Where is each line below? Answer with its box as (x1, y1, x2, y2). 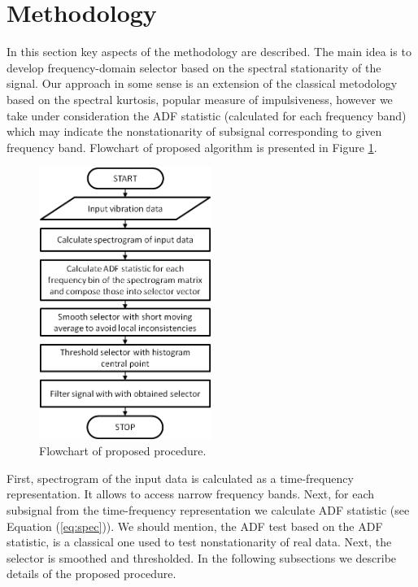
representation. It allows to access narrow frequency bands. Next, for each (7, 485, 375, 502)
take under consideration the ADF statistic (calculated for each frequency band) (7, 107, 407, 124)
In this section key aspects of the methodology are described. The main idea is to (7, 43, 411, 60)
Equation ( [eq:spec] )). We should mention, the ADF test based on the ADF (7, 517, 383, 534)
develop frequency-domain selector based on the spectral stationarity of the (7, 59, 381, 76)
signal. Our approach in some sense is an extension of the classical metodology (7, 75, 398, 92)
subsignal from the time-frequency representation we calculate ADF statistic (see (7, 502, 410, 519)
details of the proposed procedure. (7, 565, 176, 582)
